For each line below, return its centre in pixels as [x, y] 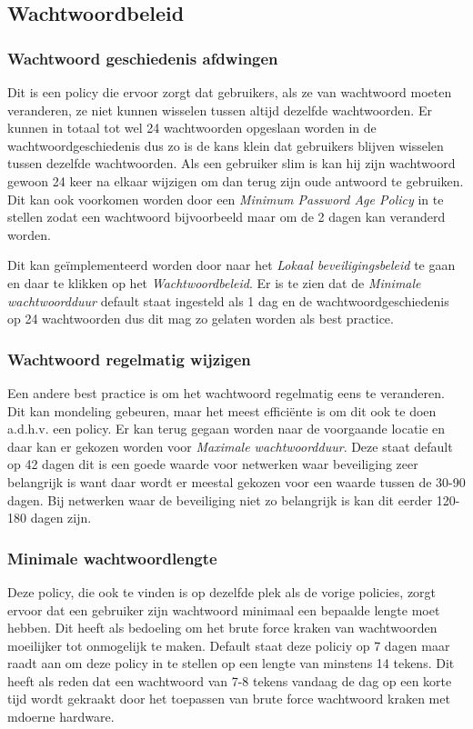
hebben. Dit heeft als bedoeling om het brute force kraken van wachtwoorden [222, 628]
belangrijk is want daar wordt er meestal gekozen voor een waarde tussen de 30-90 [236, 481]
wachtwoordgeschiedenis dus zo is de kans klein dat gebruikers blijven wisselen [226, 145]
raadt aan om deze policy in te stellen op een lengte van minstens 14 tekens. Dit [231, 663]
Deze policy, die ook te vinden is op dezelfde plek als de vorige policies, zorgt [222, 591]
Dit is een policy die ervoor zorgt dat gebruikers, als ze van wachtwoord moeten [230, 92]
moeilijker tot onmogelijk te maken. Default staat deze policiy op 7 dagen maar [229, 645]
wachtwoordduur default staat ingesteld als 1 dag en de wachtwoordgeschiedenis [228, 300]
